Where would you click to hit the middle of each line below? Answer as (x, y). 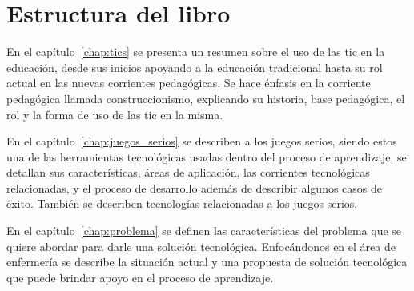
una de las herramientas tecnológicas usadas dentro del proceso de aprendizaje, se (207, 156)
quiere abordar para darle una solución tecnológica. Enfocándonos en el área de (201, 246)
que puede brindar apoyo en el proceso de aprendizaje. (140, 277)
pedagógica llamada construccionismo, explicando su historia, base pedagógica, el (206, 98)
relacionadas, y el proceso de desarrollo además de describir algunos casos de (195, 187)
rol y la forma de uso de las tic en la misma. (115, 114)
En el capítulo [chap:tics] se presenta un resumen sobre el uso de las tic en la (196, 52)
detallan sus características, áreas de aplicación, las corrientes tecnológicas (188, 172)
